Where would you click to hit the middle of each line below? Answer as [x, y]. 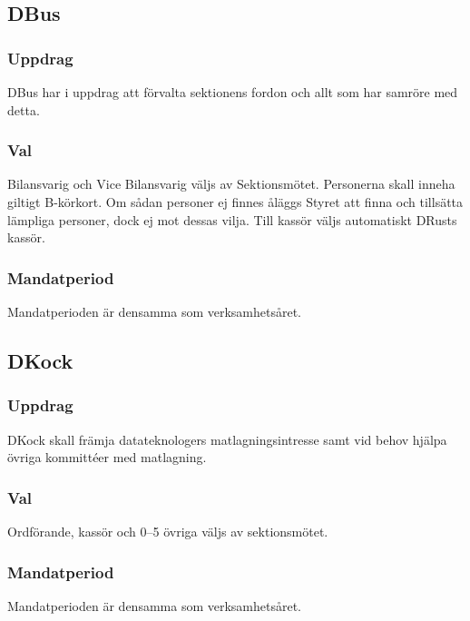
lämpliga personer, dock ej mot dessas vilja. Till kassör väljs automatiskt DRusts [232, 219]
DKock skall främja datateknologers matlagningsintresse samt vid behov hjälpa [227, 439]
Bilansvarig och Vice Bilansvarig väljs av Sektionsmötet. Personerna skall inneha [231, 184]
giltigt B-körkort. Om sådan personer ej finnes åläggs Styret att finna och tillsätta [235, 202]
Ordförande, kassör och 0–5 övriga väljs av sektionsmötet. [168, 531]
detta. [24, 109]
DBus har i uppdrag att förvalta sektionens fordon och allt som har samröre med [233, 92]
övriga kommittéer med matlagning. [107, 457]
